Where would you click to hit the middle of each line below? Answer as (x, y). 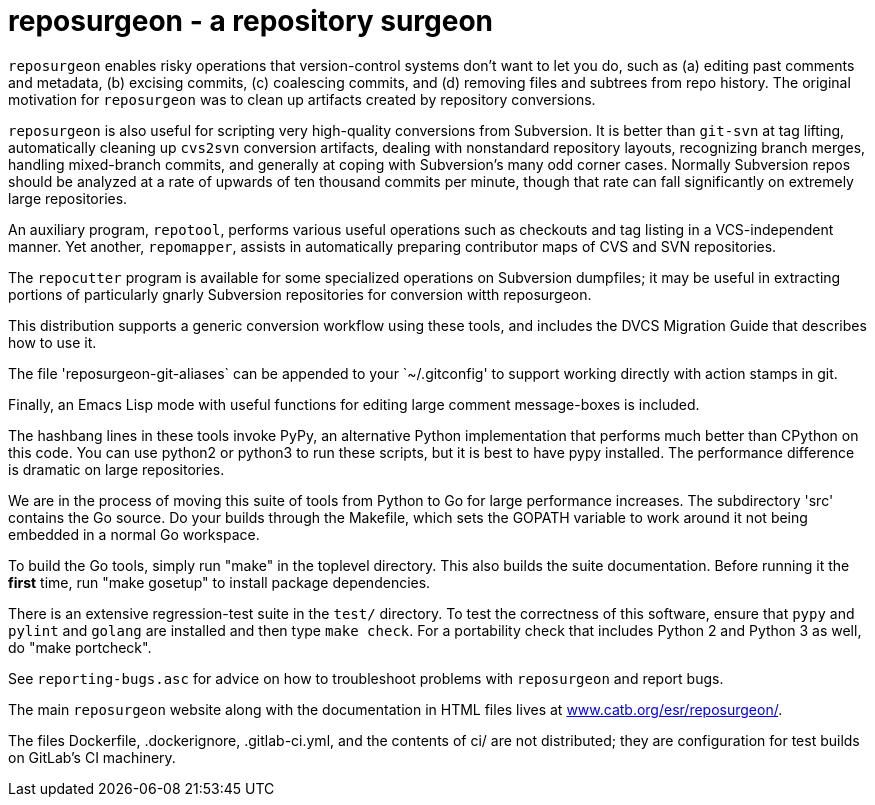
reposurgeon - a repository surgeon (251, 21)
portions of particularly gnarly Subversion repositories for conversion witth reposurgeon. (300, 294)
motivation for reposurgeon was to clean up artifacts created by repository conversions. (302, 99)
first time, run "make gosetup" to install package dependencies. (219, 582)
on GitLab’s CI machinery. (92, 757)
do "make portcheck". (80, 647)
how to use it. (52, 342)
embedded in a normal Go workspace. (134, 534)
